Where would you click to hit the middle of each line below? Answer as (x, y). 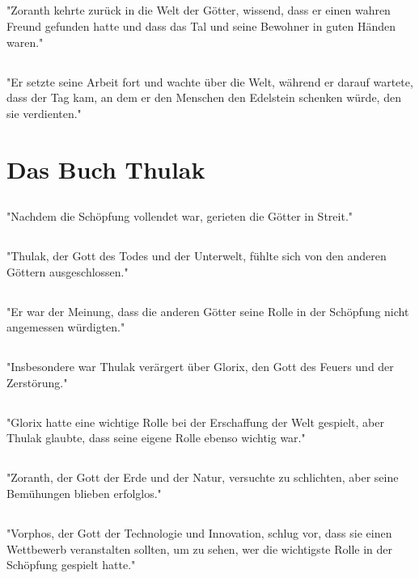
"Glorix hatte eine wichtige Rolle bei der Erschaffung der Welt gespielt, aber (195, 422)
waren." (25, 42)
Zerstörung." (37, 382)
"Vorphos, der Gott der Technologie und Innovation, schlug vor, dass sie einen (199, 532)
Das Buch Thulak (106, 169)
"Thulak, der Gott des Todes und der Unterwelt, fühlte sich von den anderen (197, 256)
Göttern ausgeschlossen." (68, 271)
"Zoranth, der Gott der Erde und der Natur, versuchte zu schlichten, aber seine (203, 477)
